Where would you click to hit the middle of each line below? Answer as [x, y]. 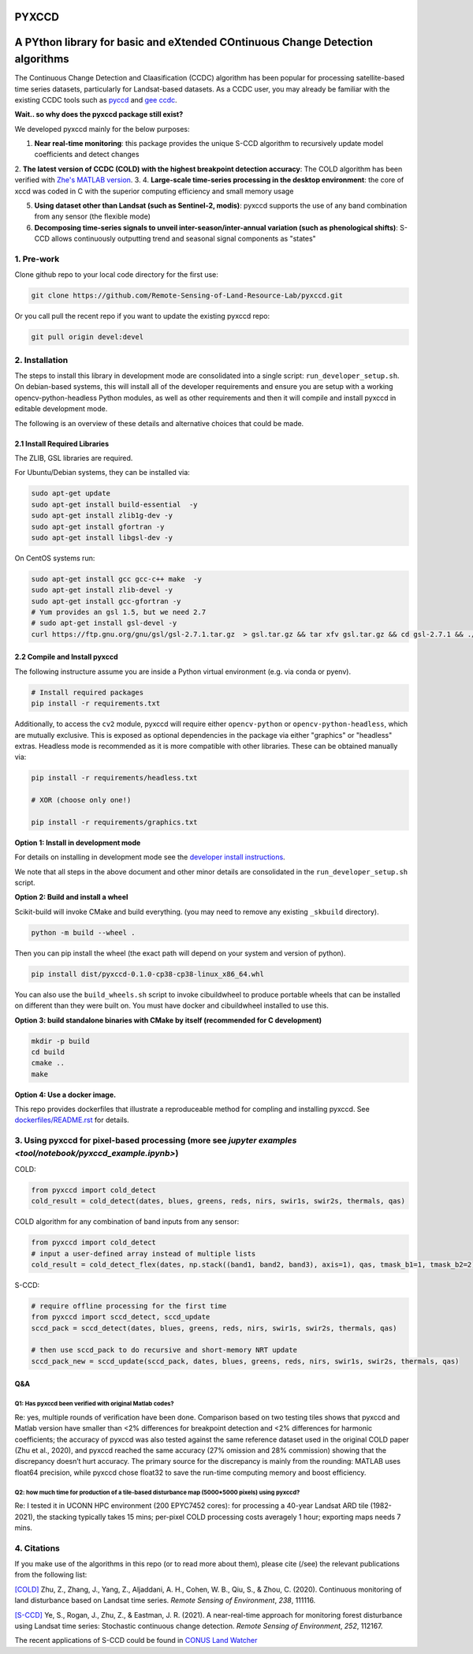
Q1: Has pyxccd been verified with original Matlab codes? [94, 1404]
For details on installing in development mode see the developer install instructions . [150, 857]
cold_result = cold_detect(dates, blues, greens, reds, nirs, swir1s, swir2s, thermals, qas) [218, 1201]
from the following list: [51, 1575]
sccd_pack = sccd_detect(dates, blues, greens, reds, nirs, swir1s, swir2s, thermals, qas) [214, 1328]
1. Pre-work [37, 259]
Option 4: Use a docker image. [65, 1095]
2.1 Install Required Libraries [62, 443]
